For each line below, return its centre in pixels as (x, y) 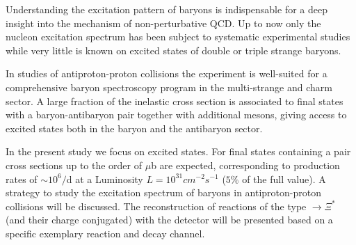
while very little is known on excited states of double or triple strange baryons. (173, 50)
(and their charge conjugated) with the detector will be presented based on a (169, 220)
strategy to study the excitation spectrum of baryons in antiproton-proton (163, 192)
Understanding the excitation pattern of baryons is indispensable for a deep (167, 9)
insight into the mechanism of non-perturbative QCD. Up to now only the (163, 23)
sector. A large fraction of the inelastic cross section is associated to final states (175, 101)
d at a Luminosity (105, 179)
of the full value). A (284, 179)
